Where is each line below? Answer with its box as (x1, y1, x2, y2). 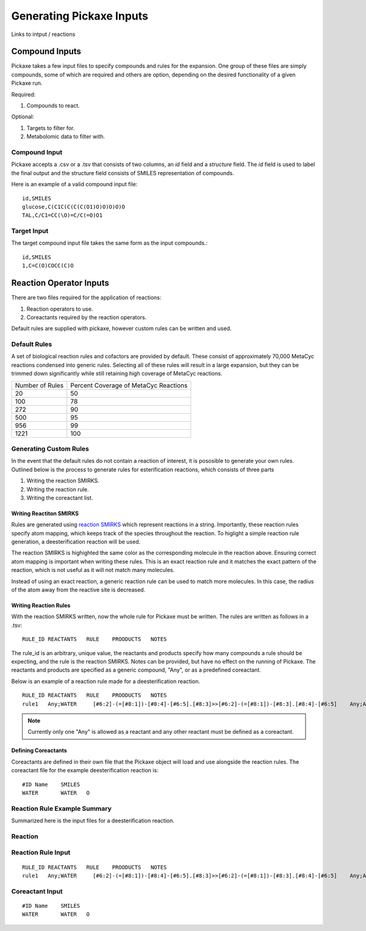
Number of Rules (15, 381, 64, 389)
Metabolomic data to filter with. (26, 133, 106, 140)
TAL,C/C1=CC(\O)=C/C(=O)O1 (22, 212, 103, 219)
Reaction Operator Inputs (11, 278, 109, 288)
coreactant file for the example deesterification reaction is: (11, 767, 159, 774)
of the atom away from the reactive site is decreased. (11, 586, 146, 593)
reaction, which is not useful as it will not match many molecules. (11, 567, 175, 574)
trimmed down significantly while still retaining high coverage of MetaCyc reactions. (11, 370, 223, 377)
